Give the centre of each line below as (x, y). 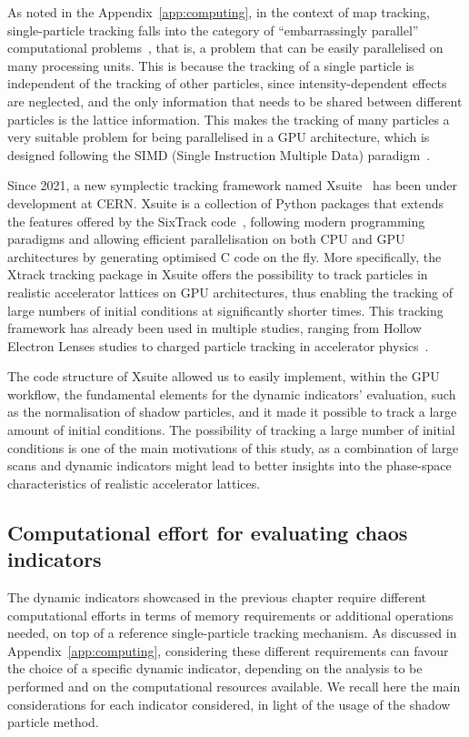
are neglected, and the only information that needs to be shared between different (235, 101)
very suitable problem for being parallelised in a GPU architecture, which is (219, 137)
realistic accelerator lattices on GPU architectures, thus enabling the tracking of (230, 292)
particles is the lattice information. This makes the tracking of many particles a (229, 119)
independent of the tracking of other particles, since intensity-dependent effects (227, 83)
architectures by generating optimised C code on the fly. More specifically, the (225, 256)
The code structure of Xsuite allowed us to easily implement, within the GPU (224, 376)
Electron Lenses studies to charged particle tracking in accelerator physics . (218, 345)
